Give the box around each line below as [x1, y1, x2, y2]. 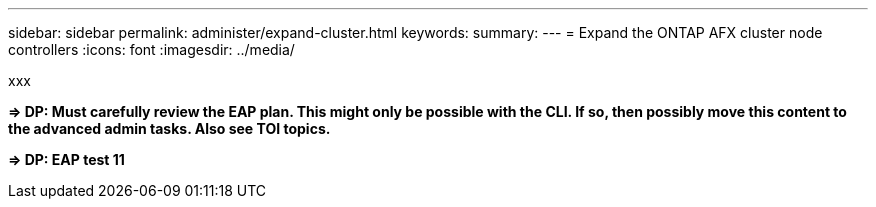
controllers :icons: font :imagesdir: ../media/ [8, 41, 295, 58]
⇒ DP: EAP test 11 [8, 151, 125, 168]
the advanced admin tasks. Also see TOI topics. [8, 120, 331, 137]
